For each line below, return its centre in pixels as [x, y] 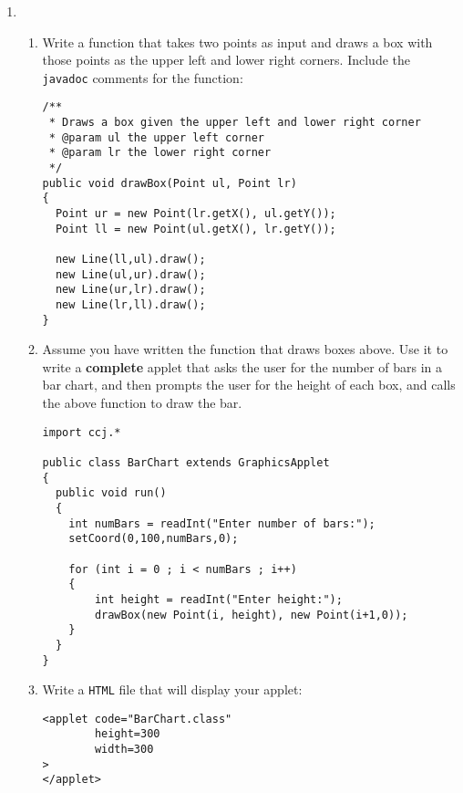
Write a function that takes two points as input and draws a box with [237, 42]
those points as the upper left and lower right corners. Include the [226, 60]
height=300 [127, 734]
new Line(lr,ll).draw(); [130, 304]
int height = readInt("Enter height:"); [218, 599]
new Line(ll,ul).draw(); [130, 259]
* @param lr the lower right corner [160, 153]
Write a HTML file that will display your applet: [172, 689]
